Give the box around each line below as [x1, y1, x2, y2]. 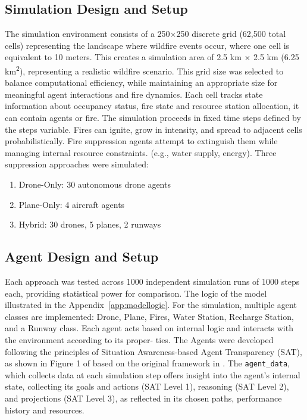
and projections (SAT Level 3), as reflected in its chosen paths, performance [5, 391, 282, 404]
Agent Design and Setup [5, 247, 159, 266]
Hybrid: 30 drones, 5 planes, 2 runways [18, 218, 161, 231]
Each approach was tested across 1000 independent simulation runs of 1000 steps [5, 275, 300, 287]
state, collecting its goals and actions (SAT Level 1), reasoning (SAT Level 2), [5, 380, 289, 393]
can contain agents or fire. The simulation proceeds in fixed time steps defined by [5, 111, 301, 124]
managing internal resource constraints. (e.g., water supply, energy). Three [5, 146, 277, 158]
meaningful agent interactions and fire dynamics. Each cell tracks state [5, 88, 263, 100]
